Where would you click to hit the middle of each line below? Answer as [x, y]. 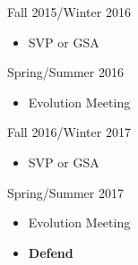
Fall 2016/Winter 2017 [69, 132]
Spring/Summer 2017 [65, 192]
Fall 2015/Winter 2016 [69, 12]
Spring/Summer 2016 [65, 72]
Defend [51, 252]
